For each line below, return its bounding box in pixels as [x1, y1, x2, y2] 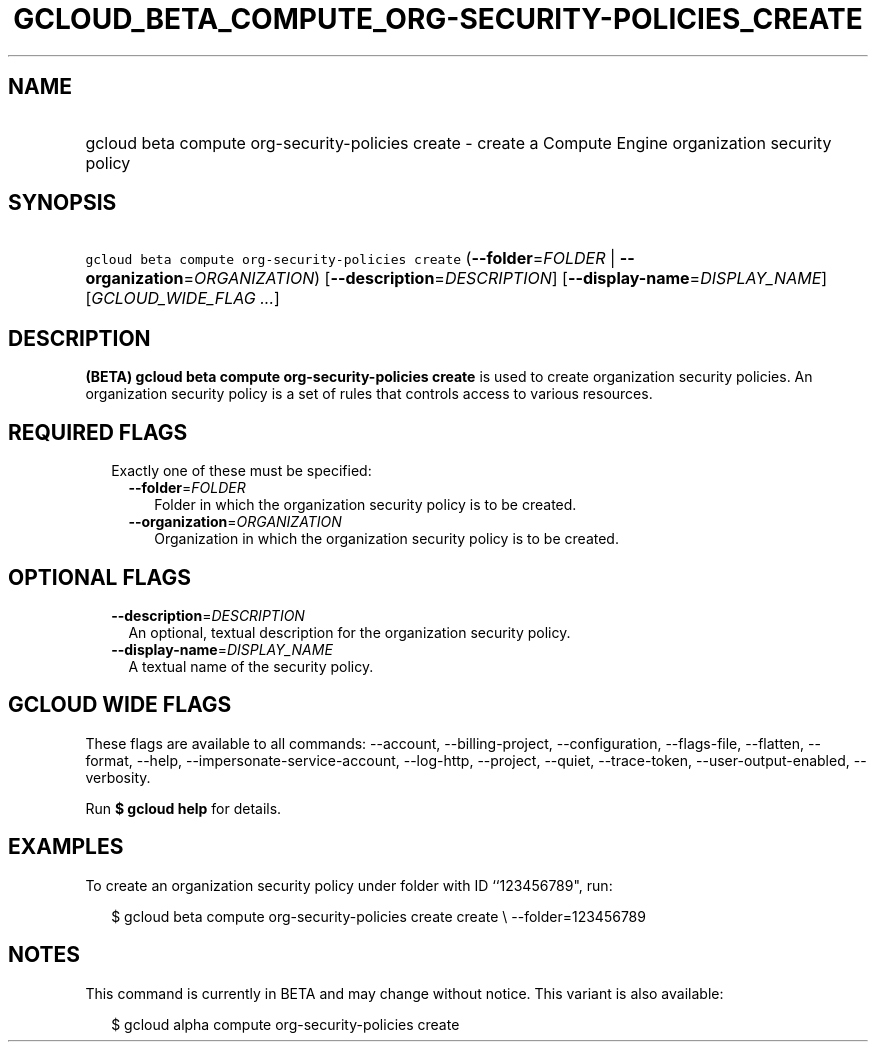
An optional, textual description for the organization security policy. [128, 623, 571, 641]
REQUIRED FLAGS [8, 419, 188, 445]
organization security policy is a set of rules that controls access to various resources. [85, 385, 653, 403]
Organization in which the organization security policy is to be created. [154, 530, 619, 548]
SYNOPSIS [8, 190, 117, 216]
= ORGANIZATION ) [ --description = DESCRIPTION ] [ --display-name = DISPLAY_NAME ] [183, 268, 828, 289]
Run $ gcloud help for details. [85, 799, 282, 817]
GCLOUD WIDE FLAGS [8, 692, 232, 718]
